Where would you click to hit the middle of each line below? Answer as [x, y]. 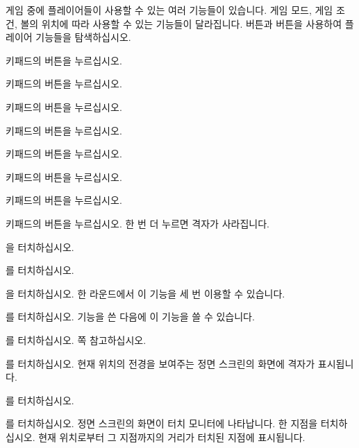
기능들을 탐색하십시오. [83, 37]
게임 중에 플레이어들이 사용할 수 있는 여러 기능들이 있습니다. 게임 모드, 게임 [169, 10]
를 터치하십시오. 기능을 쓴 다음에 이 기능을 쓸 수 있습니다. [130, 317]
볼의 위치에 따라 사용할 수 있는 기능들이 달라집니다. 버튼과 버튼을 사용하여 [181, 23]
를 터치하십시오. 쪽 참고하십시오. [76, 339]
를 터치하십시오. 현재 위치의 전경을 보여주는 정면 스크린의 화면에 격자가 [160, 363]
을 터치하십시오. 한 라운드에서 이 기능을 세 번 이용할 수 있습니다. [145, 293]
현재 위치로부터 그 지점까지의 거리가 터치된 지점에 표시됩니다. [172, 437]
